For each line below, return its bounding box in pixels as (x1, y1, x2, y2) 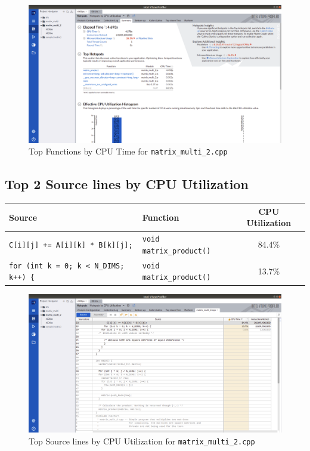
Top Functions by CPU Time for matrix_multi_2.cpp (29, 145, 228, 157)
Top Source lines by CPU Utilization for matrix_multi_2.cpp (29, 434, 255, 447)
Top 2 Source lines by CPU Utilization (5, 174, 249, 193)
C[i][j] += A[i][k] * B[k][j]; (9, 241, 133, 250)
